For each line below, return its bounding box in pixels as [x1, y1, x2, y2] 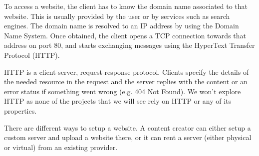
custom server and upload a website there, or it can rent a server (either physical [4, 132, 252, 143]
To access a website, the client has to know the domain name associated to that [4, 1, 248, 11]
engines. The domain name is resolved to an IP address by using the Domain [4, 20, 239, 31]
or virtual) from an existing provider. [4, 142, 118, 152]
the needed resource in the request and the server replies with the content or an [4, 76, 248, 87]
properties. [4, 105, 37, 116]
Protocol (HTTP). [4, 49, 60, 60]
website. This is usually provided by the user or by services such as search [4, 10, 230, 21]
